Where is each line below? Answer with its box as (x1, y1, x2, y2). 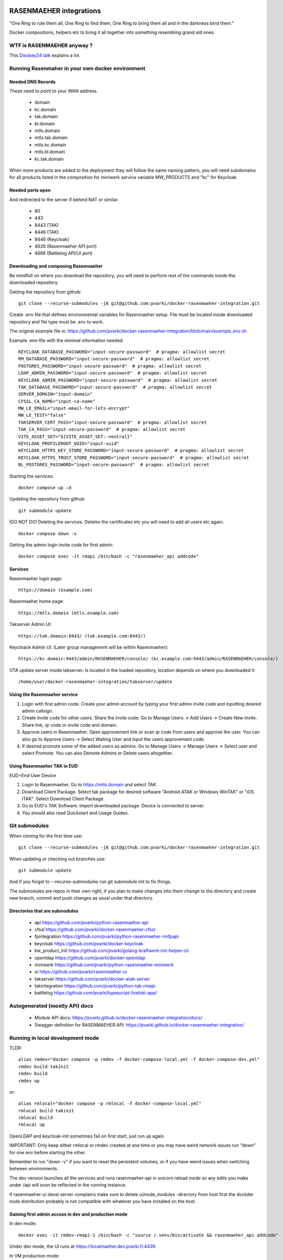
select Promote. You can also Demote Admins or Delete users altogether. (22, 750, 173, 756)
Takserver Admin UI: (9, 621, 52, 627)
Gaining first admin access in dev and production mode (9, 1211, 128, 1217)
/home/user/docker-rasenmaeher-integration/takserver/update (18, 679, 172, 685)
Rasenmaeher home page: (9, 598, 64, 604)
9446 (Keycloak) (34, 236, 69, 242)
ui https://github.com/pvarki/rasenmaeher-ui (34, 969, 127, 975)
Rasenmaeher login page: (9, 575, 62, 582)
